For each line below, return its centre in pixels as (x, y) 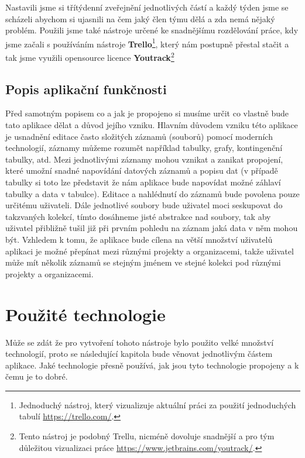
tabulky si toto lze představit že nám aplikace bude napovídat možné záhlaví (143, 182)
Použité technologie (85, 314)
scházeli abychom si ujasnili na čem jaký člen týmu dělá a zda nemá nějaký (140, 18)
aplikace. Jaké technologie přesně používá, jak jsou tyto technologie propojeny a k (152, 365)
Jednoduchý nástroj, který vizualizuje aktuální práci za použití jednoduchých (157, 404)
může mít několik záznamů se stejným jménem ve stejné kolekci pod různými (143, 262)
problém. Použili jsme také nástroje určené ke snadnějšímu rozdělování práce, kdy (152, 30)
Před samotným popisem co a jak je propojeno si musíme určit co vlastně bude (147, 113)
